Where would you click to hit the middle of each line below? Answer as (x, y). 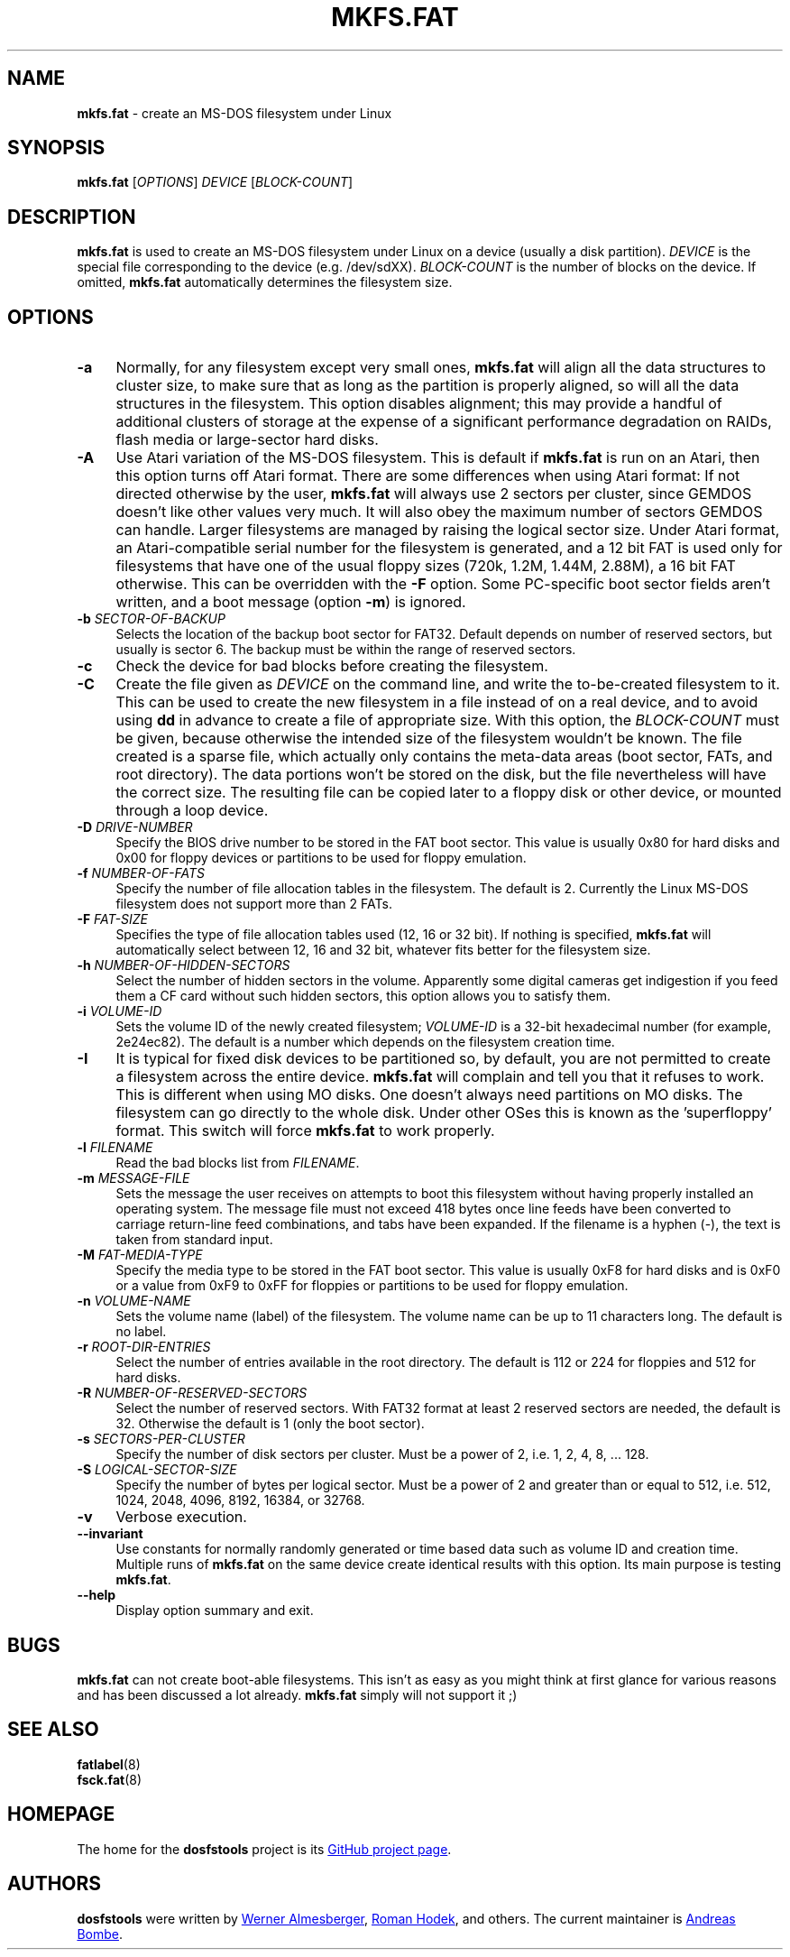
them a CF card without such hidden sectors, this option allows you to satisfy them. (363, 996)
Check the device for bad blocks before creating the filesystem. (332, 666)
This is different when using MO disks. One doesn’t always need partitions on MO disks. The (429, 1095)
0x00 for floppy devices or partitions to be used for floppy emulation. (321, 858)
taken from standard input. (194, 1240)
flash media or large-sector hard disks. (247, 440)
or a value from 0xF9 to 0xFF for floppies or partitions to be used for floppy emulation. (372, 1286)
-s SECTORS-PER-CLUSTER (161, 1439)
